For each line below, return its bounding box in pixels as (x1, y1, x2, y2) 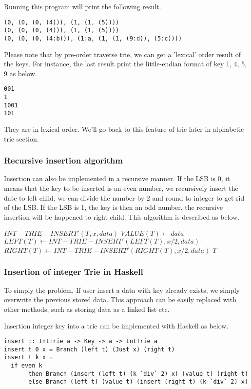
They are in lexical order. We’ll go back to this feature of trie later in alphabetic (4, 123, 244, 134)
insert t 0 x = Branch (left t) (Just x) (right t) (4, 346, 175, 353)
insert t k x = (4, 354, 53, 361)
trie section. (4, 133, 39, 143)
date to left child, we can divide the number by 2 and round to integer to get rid (4, 192, 245, 203)
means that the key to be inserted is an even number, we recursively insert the (4, 183, 238, 193)
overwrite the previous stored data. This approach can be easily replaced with (4, 294, 236, 305)
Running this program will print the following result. (4, 1, 161, 11)
